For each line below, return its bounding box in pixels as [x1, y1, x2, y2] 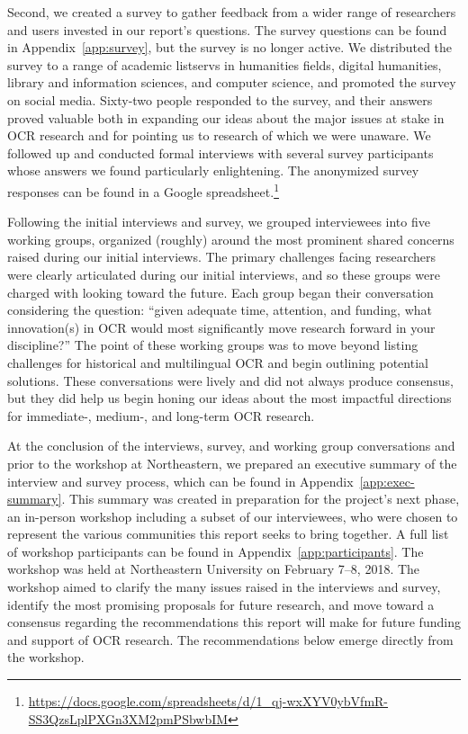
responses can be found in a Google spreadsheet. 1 [7, 179, 279, 201]
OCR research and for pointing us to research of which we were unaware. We [7, 126, 431, 145]
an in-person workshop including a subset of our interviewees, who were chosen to [7, 506, 458, 525]
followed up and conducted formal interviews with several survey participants [7, 143, 434, 162]
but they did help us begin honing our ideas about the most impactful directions [7, 389, 452, 407]
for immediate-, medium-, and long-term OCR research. [7, 406, 315, 425]
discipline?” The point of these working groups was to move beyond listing [7, 336, 418, 354]
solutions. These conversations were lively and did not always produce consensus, [7, 371, 454, 389]
